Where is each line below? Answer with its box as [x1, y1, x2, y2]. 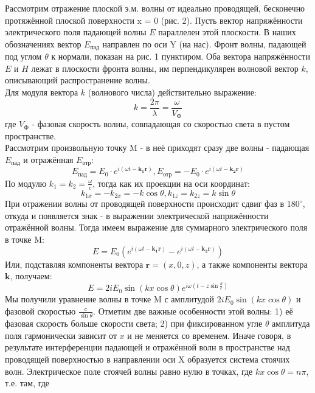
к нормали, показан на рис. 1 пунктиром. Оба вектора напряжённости [51, 50, 310, 63]
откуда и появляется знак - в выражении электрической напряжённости [5, 209, 269, 221]
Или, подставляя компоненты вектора [5, 257, 144, 270]
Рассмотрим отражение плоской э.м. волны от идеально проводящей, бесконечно [5, 2, 305, 14]
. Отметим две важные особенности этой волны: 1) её [93, 304, 293, 317]
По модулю [5, 176, 47, 189]
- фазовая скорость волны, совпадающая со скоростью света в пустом [32, 117, 290, 130]
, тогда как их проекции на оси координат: [92, 176, 250, 189]
